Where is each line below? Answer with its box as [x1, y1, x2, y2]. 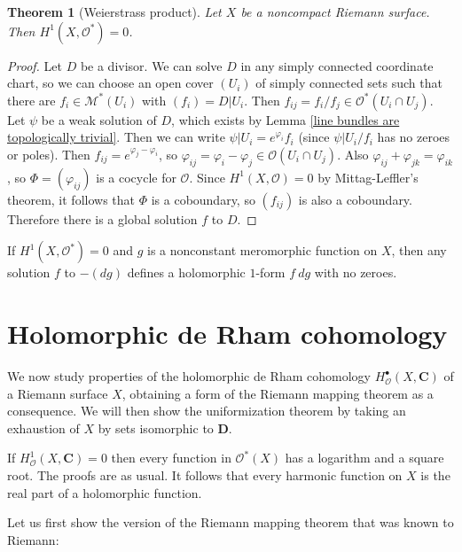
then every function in [111, 448, 231, 467]
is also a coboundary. [298, 190, 412, 208]
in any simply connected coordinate [240, 56, 434, 74]
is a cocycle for [96, 167, 176, 186]
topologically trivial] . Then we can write [7, 128, 225, 146]
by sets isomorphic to [98, 418, 214, 437]
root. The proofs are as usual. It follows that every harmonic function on [7, 466, 403, 485]
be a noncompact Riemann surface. [240, 3, 430, 20]
